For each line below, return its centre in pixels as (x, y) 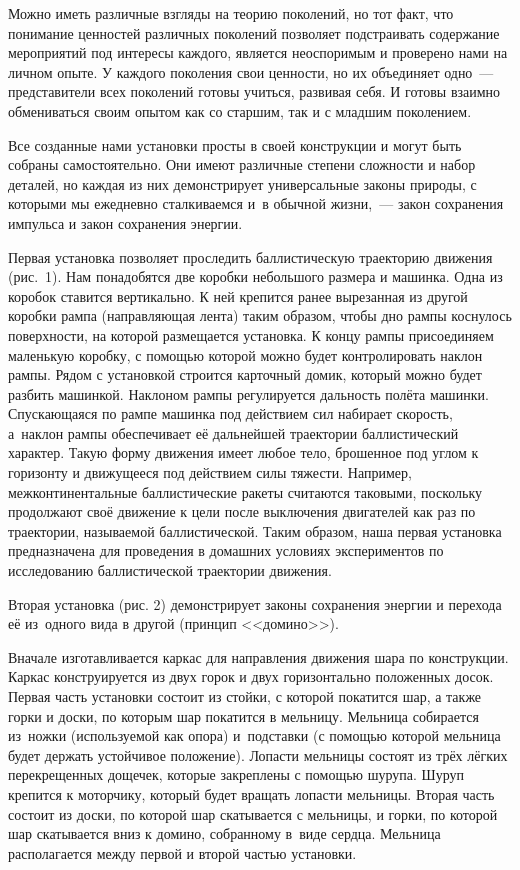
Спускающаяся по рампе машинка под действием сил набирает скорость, (230, 413)
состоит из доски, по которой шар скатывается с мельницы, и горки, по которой (253, 813)
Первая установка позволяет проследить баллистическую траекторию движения (250, 256)
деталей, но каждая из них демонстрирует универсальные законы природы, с (242, 183)
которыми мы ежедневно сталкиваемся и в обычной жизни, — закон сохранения (256, 203)
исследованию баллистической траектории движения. (170, 570)
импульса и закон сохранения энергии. (125, 222)
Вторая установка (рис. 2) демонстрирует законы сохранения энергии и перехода (255, 603)
